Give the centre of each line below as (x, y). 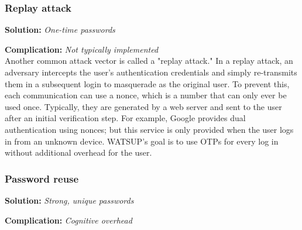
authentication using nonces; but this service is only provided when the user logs (149, 129)
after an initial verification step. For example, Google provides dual (125, 118)
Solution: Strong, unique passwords (69, 200)
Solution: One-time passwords (60, 30)
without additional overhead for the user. (78, 152)
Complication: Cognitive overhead (68, 220)
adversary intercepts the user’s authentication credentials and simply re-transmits (151, 72)
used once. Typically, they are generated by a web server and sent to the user (143, 106)
